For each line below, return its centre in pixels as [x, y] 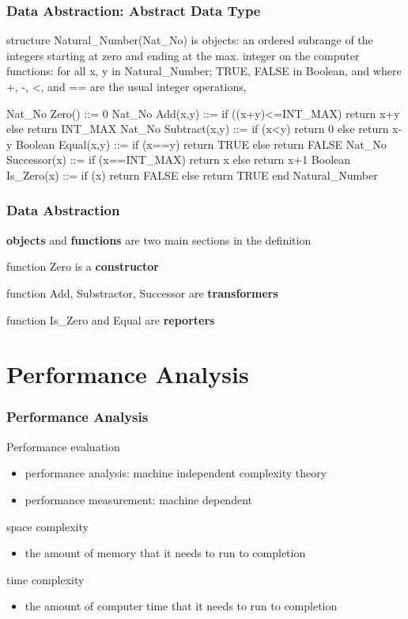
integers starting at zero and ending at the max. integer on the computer [183, 55]
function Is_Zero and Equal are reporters [111, 319]
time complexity [45, 579]
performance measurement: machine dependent [138, 499]
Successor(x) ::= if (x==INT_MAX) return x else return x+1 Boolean [179, 159]
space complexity [47, 526]
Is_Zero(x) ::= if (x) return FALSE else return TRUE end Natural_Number [192, 175]
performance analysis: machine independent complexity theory [176, 473]
